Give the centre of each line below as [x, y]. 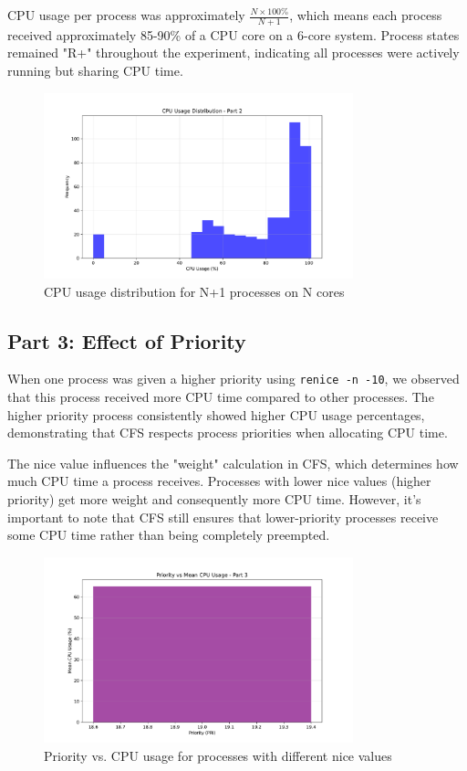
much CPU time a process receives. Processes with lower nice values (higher [219, 481]
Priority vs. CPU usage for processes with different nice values [218, 755]
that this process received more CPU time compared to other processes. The [221, 397]
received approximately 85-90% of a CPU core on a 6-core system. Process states [233, 34]
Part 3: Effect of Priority [127, 340]
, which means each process [366, 15]
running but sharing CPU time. [95, 71]
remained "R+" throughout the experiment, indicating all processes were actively [233, 53]
